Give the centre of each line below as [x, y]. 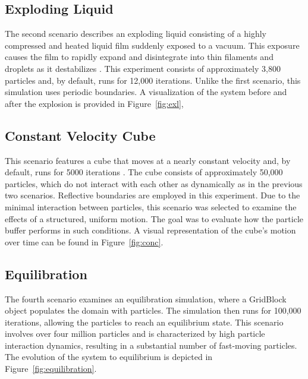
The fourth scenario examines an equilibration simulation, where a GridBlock [146, 299]
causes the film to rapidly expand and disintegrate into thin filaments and [139, 57]
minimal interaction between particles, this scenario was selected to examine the [151, 206]
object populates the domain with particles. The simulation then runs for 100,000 [153, 310]
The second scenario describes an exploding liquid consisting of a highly [136, 34]
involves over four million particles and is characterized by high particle [135, 334]
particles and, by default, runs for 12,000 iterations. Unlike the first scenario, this [153, 80]
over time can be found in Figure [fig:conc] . [84, 241]
